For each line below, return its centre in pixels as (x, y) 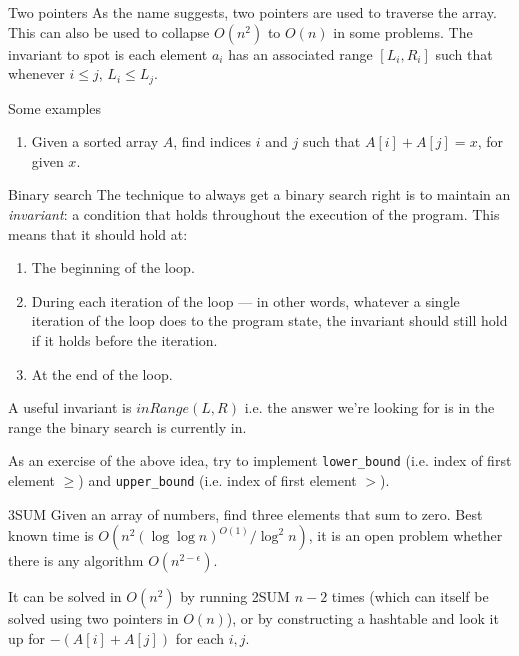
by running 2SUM (235, 596)
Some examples (55, 107)
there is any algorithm (76, 560)
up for (27, 637)
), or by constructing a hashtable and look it (362, 618)
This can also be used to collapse (109, 31)
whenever (36, 73)
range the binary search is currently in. (127, 426)
